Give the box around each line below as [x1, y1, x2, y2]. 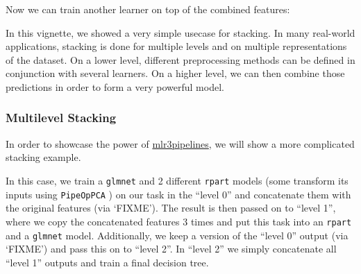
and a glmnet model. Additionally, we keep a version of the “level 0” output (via [6, 228, 349, 242]
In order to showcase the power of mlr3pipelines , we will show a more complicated [6, 136, 355, 151]
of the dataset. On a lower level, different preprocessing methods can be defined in [6, 52, 355, 67]
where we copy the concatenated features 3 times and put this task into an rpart [6, 214, 352, 228]
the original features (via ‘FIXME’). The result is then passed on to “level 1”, [6, 200, 336, 215]
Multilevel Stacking [6, 109, 117, 126]
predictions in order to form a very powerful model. [6, 79, 224, 94]
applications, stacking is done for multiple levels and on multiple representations [6, 39, 347, 53]
